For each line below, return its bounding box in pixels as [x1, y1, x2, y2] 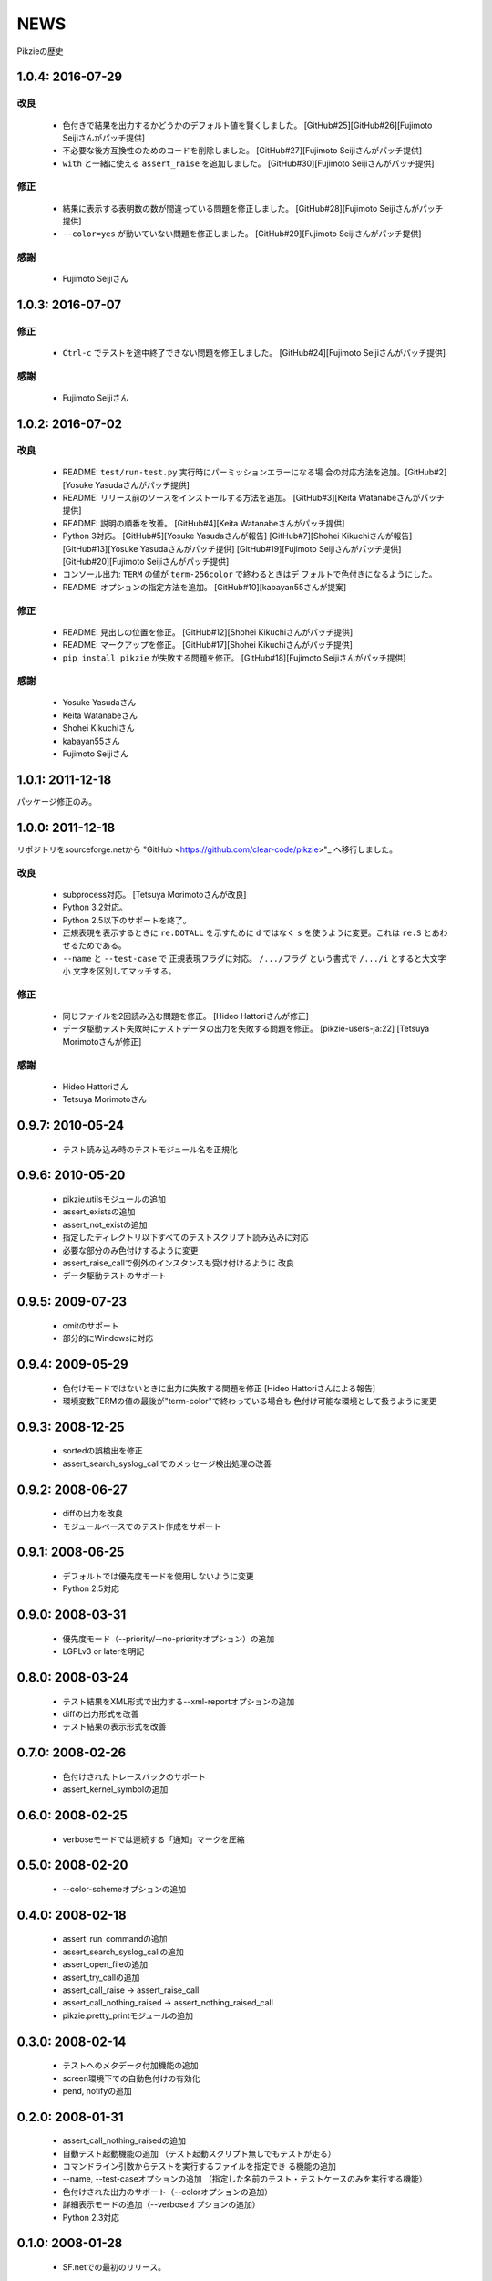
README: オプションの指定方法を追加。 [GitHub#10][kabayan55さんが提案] [62, 581, 347, 592]
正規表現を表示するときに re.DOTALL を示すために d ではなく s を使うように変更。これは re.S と [62, 927, 432, 938]
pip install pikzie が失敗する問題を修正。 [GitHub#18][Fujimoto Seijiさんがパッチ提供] [62, 652, 406, 663]
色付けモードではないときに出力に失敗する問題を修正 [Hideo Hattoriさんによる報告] [62, 1382, 376, 1393]
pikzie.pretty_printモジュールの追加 [62, 2010, 194, 2021]
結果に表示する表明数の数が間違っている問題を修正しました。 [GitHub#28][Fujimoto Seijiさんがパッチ [62, 203, 444, 214]
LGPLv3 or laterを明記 [62, 1646, 145, 1657]
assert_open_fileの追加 [62, 1959, 149, 1970]
